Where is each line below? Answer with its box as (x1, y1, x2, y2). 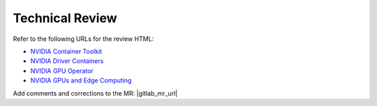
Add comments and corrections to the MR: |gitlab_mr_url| (13, 89, 178, 97)
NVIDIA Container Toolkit (30, 47, 103, 55)
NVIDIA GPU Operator (30, 67, 94, 75)
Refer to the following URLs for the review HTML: (13, 35, 154, 43)
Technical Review (13, 10, 118, 26)
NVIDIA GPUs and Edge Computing (30, 76, 132, 85)
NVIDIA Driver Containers (30, 57, 104, 65)
